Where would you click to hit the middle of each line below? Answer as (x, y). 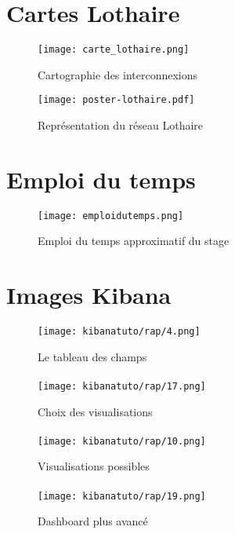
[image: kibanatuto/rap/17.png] (122, 386)
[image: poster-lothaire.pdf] (116, 100)
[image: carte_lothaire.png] (114, 50)
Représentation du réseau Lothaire (121, 125)
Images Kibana (89, 295)
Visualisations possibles (94, 466)
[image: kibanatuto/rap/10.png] (122, 441)
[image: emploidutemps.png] (111, 216)
